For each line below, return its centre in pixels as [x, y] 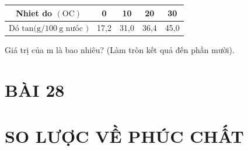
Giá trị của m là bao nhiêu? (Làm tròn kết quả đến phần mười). [120, 50]
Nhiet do [34, 13]
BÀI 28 [35, 90]
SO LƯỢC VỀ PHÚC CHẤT [124, 136]
